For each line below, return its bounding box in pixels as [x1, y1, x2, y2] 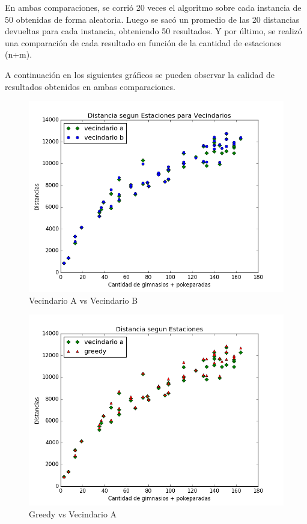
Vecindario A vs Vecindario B [29, 294, 138, 306]
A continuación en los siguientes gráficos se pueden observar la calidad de [5, 68, 275, 80]
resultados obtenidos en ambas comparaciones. [5, 80, 175, 92]
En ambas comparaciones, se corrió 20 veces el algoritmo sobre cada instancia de [5, 1, 302, 13]
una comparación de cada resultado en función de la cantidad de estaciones [5, 36, 281, 49]
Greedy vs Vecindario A [29, 507, 117, 520]
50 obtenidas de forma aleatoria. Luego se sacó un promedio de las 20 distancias [5, 13, 300, 25]
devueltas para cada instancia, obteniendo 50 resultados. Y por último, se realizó [5, 25, 302, 37]
